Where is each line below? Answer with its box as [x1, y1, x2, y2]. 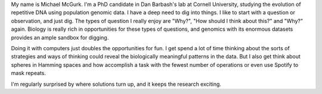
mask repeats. [11, 70, 46, 77]
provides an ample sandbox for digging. [11, 34, 109, 41]
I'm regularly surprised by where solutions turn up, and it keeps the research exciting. [11, 80, 222, 87]
